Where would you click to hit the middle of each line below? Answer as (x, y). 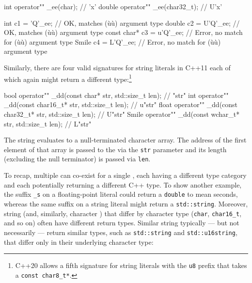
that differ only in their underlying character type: (79, 242)
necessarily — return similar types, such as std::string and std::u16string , (121, 232)
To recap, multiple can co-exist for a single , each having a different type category (125, 175)
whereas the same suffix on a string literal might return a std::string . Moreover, (126, 203)
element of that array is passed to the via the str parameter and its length (115, 149)
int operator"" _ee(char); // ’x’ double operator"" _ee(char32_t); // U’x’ (113, 6)
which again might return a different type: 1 (68, 78)
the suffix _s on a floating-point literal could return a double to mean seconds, (121, 194)
